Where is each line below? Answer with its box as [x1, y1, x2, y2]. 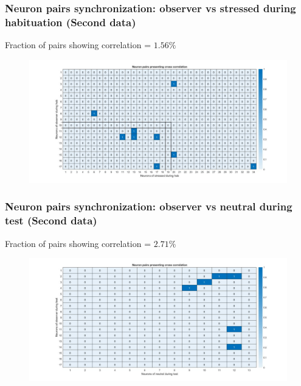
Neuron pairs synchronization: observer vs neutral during [5, 199, 292, 214]
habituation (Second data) [5, 14, 136, 29]
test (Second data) [5, 213, 97, 228]
